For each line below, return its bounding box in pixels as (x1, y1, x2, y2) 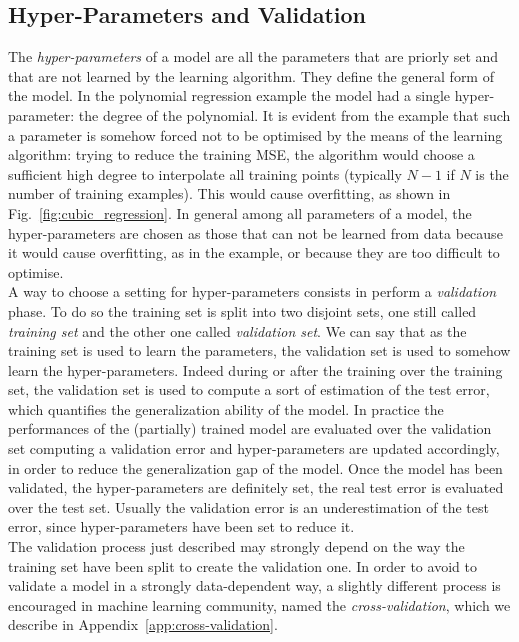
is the (475, 163, 509, 184)
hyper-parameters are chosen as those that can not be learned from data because (8, 222, 503, 243)
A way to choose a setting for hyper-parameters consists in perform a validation (8, 281, 497, 302)
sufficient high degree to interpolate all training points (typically (8, 163, 402, 184)
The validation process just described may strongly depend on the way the (8, 536, 465, 557)
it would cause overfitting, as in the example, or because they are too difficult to (8, 242, 500, 263)
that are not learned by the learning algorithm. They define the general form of (8, 65, 494, 86)
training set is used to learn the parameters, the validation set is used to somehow (8, 340, 511, 361)
